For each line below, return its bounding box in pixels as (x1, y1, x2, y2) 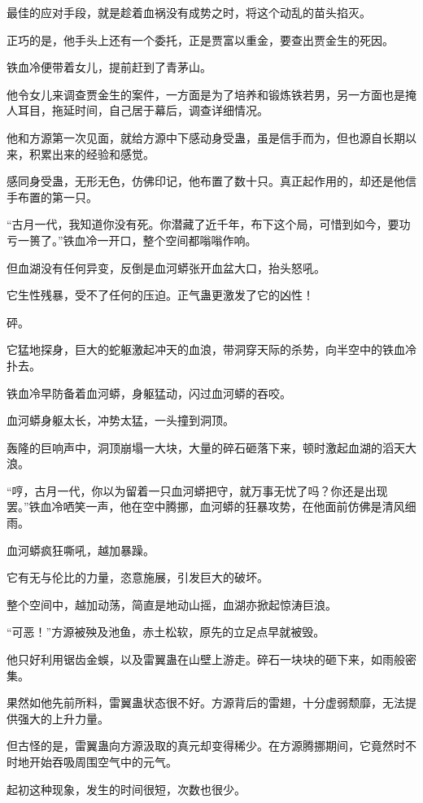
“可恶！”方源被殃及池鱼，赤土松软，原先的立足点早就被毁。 (7, 623, 325, 640)
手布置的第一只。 (7, 188, 98, 205)
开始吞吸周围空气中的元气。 (28, 753, 177, 770)
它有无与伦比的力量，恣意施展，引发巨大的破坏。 (7, 569, 268, 586)
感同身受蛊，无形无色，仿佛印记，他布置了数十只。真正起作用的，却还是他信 (7, 172, 416, 190)
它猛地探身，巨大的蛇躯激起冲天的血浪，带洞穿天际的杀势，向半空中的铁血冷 (7, 341, 416, 358)
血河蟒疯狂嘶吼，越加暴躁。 (7, 541, 155, 558)
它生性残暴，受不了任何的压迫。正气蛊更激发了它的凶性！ (7, 286, 314, 303)
